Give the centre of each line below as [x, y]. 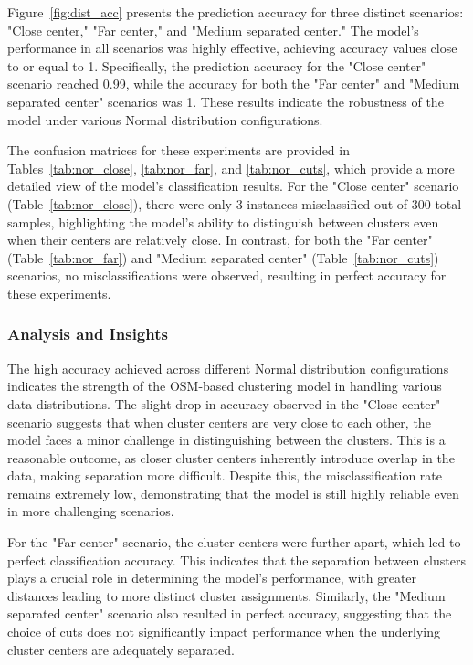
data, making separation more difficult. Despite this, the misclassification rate [225, 475]
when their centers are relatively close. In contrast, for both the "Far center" [220, 240]
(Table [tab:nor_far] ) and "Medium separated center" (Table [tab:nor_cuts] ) [223, 257]
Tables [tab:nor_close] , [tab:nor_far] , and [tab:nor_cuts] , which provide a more [231, 168]
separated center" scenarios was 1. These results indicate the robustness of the [226, 101]
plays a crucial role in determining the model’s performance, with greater [212, 578]
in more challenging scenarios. [91, 511]
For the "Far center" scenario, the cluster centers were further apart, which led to [234, 542]
